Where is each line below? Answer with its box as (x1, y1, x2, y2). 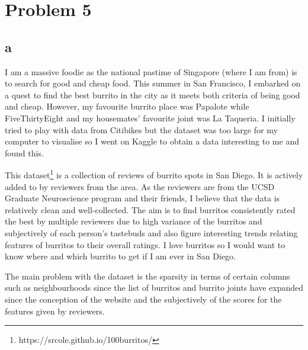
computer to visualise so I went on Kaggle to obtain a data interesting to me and (5, 135, 299, 147)
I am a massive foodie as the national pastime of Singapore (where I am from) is (5, 65, 297, 78)
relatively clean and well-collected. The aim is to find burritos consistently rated (5, 203, 296, 216)
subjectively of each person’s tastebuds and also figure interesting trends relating (5, 226, 298, 239)
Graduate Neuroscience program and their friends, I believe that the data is (5, 192, 280, 204)
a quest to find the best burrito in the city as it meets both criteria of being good (5, 88, 300, 101)
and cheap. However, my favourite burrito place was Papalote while (5, 100, 249, 113)
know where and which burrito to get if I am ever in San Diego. (5, 250, 236, 262)
